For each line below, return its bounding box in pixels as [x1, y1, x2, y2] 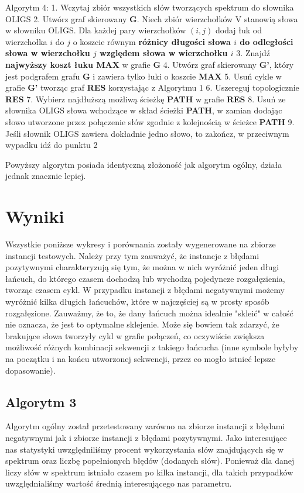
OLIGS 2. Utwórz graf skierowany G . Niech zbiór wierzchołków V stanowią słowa [5, 12, 298, 25]
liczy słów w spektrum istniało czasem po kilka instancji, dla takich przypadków [5, 466, 293, 478]
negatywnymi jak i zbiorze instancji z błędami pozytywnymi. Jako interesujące [5, 431, 287, 443]
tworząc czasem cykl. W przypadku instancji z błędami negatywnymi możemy [5, 284, 285, 296]
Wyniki [5, 204, 64, 228]
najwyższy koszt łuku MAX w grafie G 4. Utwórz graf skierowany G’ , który [5, 58, 294, 70]
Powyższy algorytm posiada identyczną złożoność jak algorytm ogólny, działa [5, 158, 282, 170]
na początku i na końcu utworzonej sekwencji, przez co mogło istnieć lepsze [5, 352, 276, 364]
